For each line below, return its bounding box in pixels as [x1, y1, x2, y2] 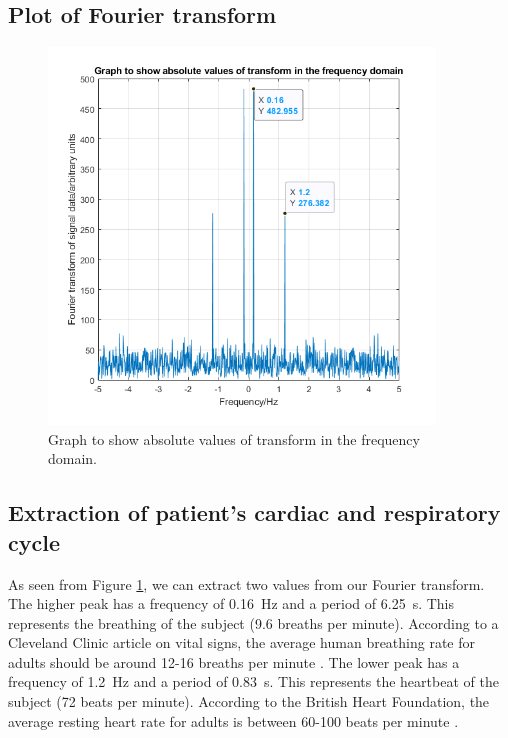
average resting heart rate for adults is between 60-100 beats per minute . [8, 710, 459, 731]
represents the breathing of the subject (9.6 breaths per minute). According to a [8, 612, 499, 633]
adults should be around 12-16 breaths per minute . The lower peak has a [8, 651, 460, 672]
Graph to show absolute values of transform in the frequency [48, 428, 420, 449]
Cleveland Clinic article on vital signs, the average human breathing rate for [8, 632, 476, 653]
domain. [48, 448, 98, 469]
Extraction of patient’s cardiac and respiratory [8, 497, 501, 528]
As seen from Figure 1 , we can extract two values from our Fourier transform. [8, 573, 485, 594]
